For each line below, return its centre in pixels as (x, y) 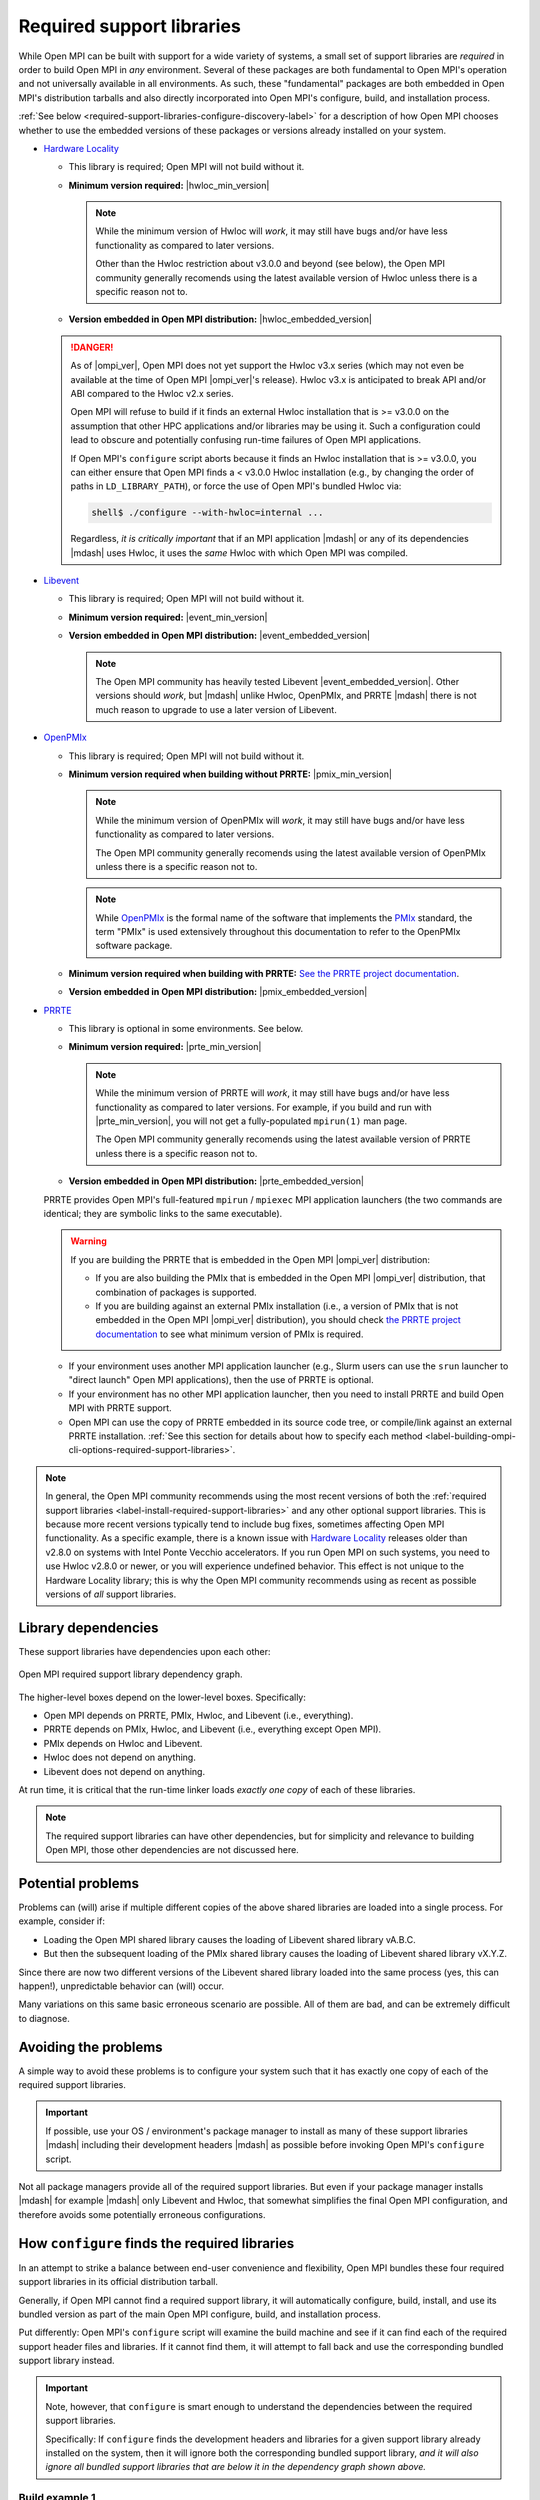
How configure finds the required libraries (156, 2243)
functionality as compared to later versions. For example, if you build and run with (263, 1107)
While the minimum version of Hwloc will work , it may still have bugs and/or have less (272, 231)
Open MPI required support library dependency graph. (130, 1674)
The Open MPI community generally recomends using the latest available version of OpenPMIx (291, 852)
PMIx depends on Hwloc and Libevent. (123, 1743)
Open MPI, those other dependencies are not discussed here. (172, 1850)
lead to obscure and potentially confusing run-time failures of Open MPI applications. (246, 440)
